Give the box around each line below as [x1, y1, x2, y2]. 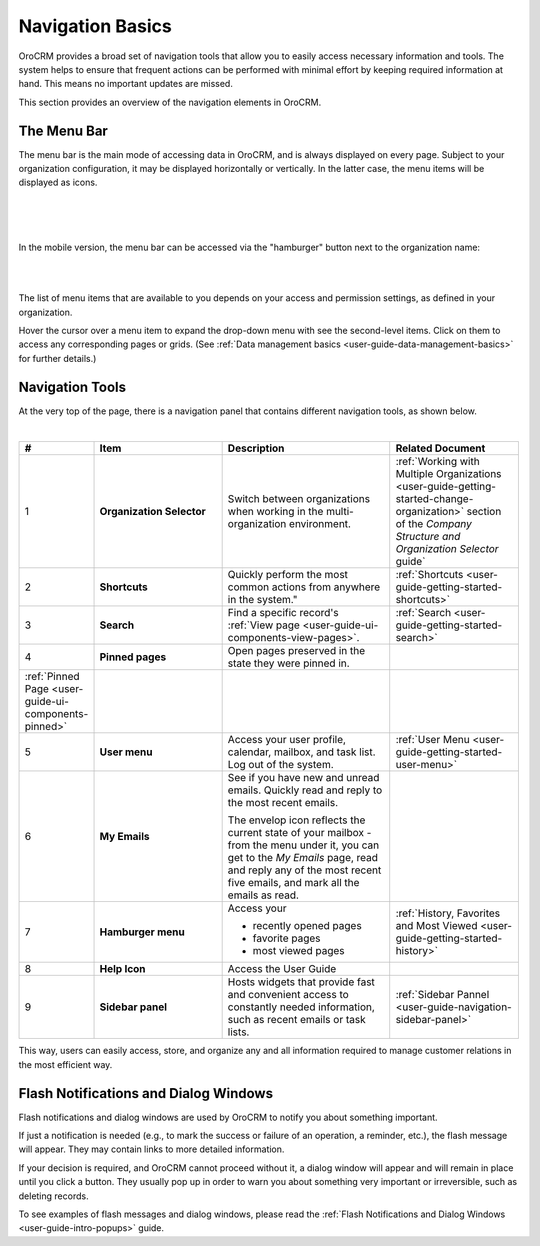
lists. [227, 1025, 250, 1039]
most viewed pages [252, 944, 345, 958]
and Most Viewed [395, 919, 478, 933]
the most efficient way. [18, 1058, 113, 1070]
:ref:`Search [395, 606, 452, 620]
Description [227, 441, 285, 455]
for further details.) [18, 352, 97, 364]
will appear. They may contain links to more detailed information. [18, 1143, 285, 1155]
